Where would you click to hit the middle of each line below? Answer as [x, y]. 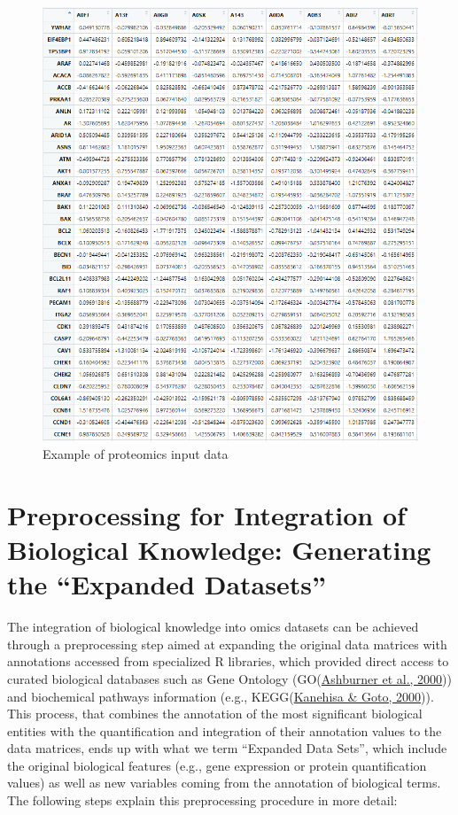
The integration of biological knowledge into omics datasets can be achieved [213, 627]
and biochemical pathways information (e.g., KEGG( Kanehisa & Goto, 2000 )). [221, 696]
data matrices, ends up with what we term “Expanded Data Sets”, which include [227, 748]
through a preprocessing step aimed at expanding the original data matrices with [227, 644]
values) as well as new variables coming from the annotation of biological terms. [224, 783]
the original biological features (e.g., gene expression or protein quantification [217, 765]
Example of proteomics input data [136, 454]
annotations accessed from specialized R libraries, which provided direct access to [228, 661]
